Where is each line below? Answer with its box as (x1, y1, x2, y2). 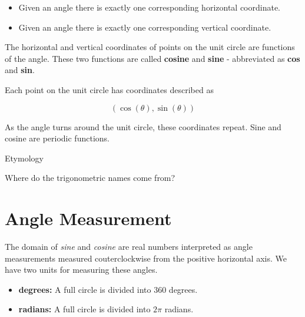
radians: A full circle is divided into (18, 303, 151, 315)
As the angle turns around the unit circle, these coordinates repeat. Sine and (5, 120, 281, 133)
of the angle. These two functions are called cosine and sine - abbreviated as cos (5, 52, 300, 64)
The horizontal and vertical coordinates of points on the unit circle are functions (5, 41, 295, 53)
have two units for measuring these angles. (5, 263, 158, 276)
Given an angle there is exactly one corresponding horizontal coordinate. (18, 1, 280, 13)
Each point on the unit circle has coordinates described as (5, 83, 214, 95)
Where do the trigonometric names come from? (5, 171, 175, 184)
